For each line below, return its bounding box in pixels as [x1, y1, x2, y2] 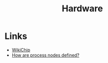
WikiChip [11, 47, 31, 53]
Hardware [62, 3, 103, 14]
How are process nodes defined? [11, 52, 79, 58]
